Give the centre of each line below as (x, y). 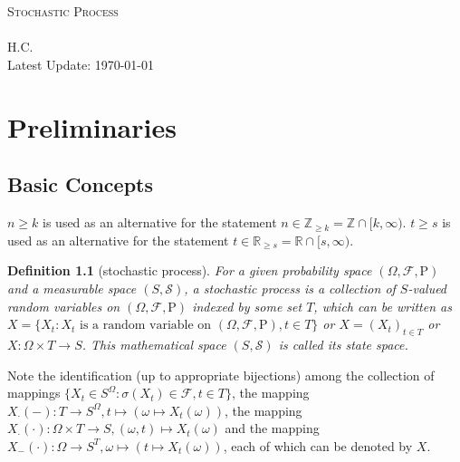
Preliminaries (92, 126)
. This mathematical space (154, 344)
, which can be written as (383, 306)
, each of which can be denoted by (318, 445)
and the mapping (272, 428)
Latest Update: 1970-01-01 (81, 64)
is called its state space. (343, 344)
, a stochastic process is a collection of (290, 288)
